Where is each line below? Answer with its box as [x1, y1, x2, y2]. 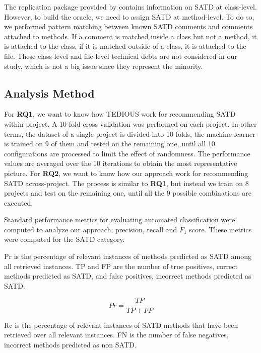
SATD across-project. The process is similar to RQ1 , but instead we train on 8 [4, 178, 249, 188]
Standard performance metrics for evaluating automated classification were [4, 214, 235, 225]
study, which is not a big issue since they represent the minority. [4, 60, 203, 71]
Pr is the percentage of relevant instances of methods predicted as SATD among [4, 251, 251, 261]
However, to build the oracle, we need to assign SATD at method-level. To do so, [4, 11, 254, 22]
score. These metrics [189, 224, 252, 234]
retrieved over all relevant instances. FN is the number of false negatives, [4, 329, 229, 340]
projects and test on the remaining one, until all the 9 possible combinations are [4, 188, 251, 198]
